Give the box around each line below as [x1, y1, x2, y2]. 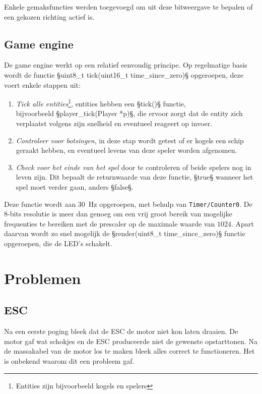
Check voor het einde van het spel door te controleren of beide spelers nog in [16, 161, 251, 172]
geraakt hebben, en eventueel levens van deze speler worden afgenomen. [16, 145, 237, 155]
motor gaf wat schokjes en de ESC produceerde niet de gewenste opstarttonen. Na [4, 335, 258, 346]
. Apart [231, 218, 254, 229]
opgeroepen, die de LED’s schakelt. [4, 238, 112, 249]
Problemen [4, 267, 81, 288]
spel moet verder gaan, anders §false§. [16, 181, 134, 192]
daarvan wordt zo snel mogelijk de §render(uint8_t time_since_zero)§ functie [4, 228, 245, 239]
